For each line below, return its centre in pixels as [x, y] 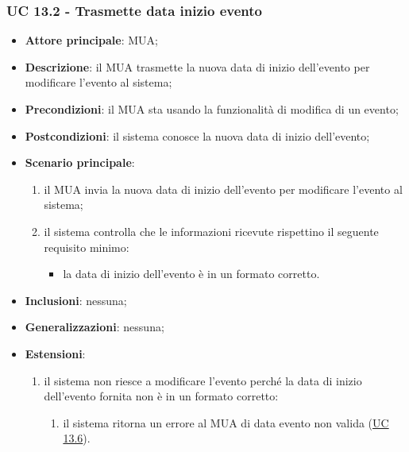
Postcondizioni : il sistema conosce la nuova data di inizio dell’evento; [197, 135]
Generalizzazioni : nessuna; [95, 327]
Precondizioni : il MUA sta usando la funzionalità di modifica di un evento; [212, 109]
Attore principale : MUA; [91, 40]
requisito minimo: [87, 247]
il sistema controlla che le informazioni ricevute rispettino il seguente [211, 231]
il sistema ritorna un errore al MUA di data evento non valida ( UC [226, 422]
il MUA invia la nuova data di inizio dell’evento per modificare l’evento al [223, 189]
